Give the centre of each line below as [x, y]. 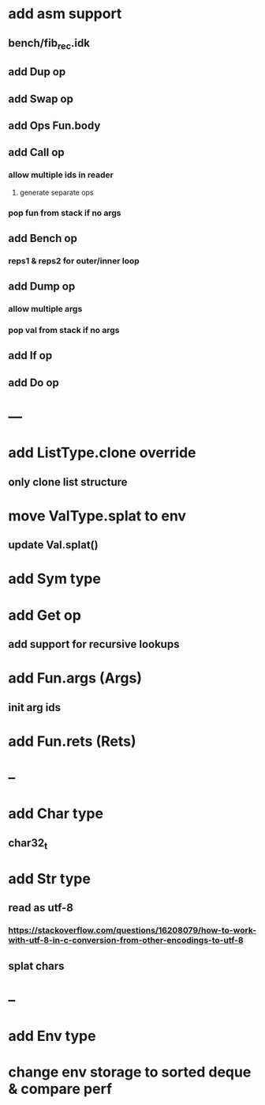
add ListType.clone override [102, 453]
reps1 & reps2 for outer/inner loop [74, 260]
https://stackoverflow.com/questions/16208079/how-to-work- [132, 930]
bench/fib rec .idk [49, 44]
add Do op [34, 382]
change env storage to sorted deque [130, 1072]
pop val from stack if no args [64, 331]
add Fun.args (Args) [75, 678]
